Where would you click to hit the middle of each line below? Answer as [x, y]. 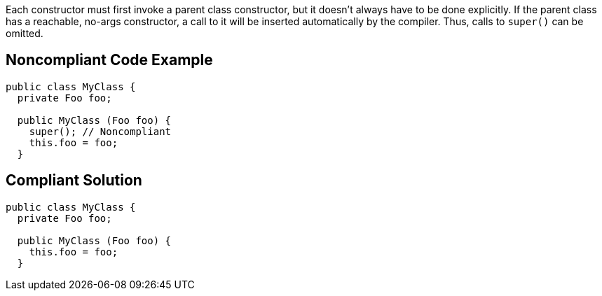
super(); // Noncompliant [100, 131]
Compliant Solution [74, 181]
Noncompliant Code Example [109, 60]
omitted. [25, 33]
